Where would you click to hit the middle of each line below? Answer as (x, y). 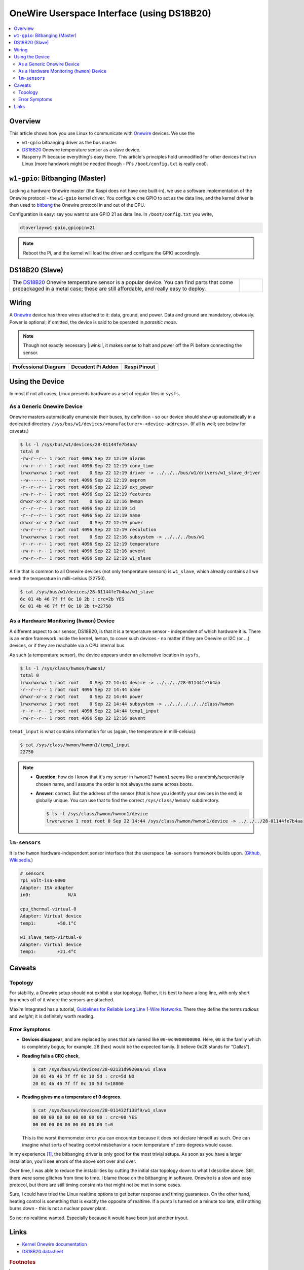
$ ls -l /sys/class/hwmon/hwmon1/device (97, 814)
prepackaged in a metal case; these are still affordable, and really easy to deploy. (109, 289)
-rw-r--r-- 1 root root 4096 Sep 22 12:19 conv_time (87, 466)
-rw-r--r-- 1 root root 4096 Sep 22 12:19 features (86, 494)
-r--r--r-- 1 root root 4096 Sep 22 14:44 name (80, 690)
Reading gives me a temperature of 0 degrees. (72, 1097)
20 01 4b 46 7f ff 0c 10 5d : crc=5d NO (83, 1076)
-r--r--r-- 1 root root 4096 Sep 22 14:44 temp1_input (89, 711)
